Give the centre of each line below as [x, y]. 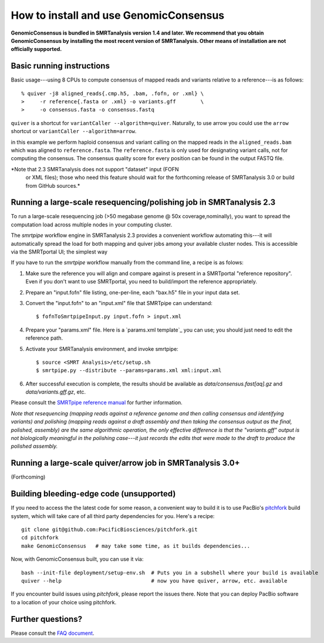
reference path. [44, 338]
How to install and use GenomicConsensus [118, 15]
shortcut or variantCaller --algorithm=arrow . [74, 131]
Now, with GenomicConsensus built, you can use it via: [77, 559]
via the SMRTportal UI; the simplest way [59, 252]
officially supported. [36, 49]
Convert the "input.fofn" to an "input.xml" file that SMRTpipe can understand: [119, 303]
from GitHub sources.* [53, 185]
